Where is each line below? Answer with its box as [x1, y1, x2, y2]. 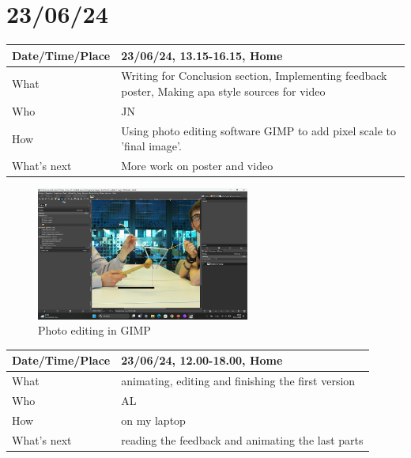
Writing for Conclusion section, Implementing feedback [121, 67, 387, 84]
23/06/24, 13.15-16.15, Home [121, 47, 283, 63]
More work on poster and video [121, 157, 273, 174]
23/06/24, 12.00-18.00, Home [121, 352, 283, 369]
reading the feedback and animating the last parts [121, 431, 364, 448]
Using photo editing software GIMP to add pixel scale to [121, 122, 397, 138]
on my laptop [121, 411, 186, 428]
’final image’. [121, 138, 182, 154]
